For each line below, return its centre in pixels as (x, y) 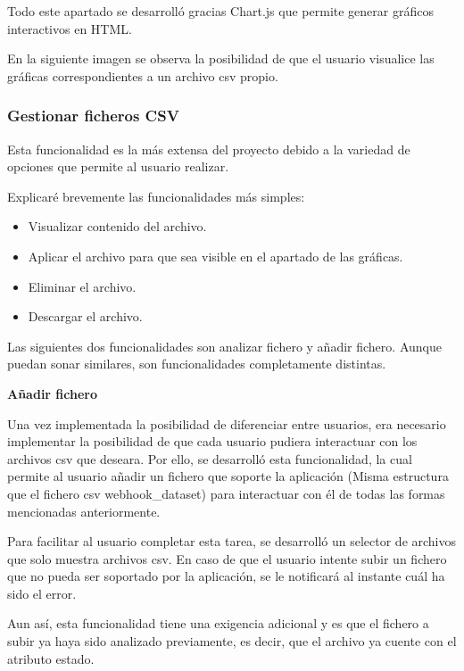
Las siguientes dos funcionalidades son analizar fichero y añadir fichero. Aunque (224, 346)
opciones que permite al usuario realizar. (118, 166)
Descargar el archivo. (85, 316)
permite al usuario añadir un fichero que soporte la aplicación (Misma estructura (228, 476)
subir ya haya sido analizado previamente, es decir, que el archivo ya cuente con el (232, 641)
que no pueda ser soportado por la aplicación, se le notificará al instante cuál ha (226, 576)
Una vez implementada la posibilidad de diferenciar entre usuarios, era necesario (227, 423)
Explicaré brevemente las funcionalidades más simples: (156, 196)
